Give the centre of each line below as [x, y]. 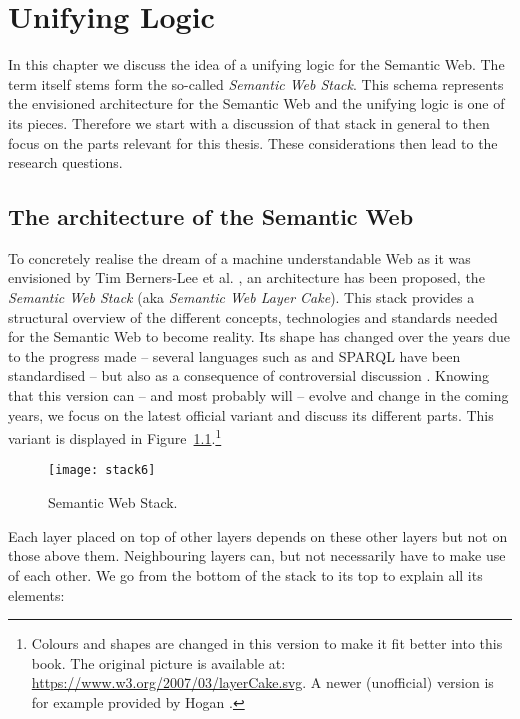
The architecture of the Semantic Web [211, 216]
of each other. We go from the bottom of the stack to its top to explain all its [245, 574]
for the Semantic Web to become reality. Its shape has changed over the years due [259, 336]
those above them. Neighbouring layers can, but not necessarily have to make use [257, 555]
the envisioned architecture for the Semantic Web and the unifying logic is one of [256, 103]
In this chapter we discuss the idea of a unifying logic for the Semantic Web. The [256, 64]
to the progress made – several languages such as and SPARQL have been [234, 355]
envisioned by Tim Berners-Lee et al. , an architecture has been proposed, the [246, 277]
